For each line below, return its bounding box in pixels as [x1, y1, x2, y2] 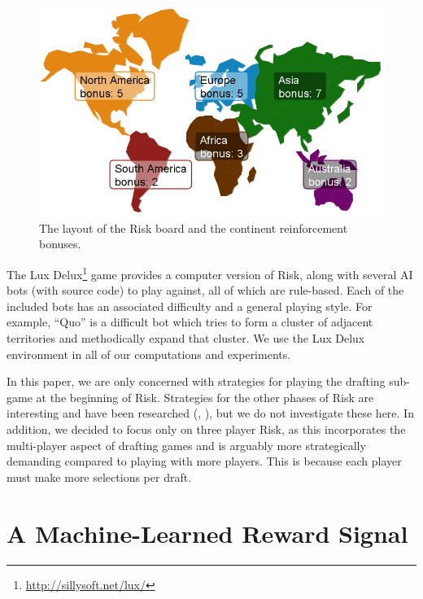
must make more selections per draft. [7, 468, 192, 485]
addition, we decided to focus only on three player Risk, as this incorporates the [7, 421, 406, 437]
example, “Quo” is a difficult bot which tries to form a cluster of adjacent [7, 313, 373, 330]
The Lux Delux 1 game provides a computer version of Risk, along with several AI [7, 264, 413, 282]
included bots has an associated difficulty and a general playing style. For [7, 297, 373, 314]
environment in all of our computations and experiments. [7, 345, 291, 362]
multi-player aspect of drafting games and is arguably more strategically [7, 436, 366, 453]
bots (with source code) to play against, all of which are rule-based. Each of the [7, 282, 404, 299]
